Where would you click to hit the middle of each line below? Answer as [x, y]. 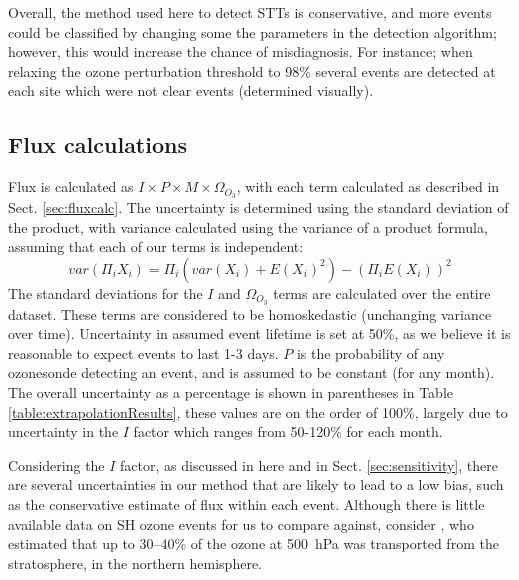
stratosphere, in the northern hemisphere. [135, 562]
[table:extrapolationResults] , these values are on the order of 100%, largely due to [258, 411]
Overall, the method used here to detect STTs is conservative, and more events [250, 12]
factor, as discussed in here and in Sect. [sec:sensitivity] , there [309, 464]
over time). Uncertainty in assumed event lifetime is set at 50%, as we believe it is [259, 333]
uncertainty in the [63, 431]
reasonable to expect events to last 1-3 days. [143, 352]
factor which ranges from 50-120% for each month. [288, 431]
